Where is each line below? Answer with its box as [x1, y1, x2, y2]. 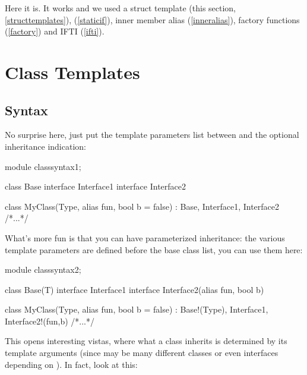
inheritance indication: [5, 140, 86, 152]
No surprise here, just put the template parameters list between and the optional [5, 128, 299, 141]
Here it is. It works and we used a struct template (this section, [5, 2, 236, 14]
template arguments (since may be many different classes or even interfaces [5, 346, 278, 359]
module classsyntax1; [5, 160, 81, 172]
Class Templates [5, 59, 140, 84]
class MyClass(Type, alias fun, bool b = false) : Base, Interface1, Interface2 [5, 200, 279, 212]
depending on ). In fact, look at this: [5, 358, 138, 370]
